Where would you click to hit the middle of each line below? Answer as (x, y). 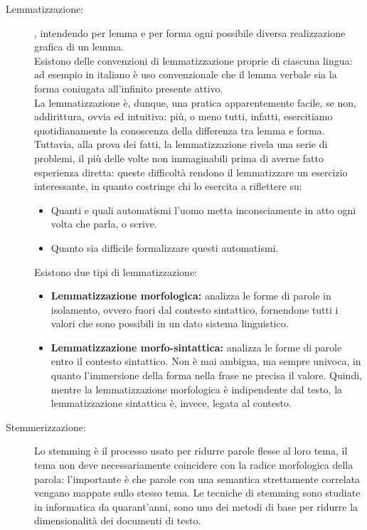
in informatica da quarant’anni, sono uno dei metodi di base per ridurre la (196, 506)
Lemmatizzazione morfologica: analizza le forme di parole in (191, 296)
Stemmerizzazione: (46, 426)
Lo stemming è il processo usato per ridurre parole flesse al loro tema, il (191, 451)
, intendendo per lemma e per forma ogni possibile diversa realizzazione (190, 32)
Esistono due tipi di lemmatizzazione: (116, 271)
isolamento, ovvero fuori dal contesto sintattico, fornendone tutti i (195, 309)
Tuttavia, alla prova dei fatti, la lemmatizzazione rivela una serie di (181, 144)
